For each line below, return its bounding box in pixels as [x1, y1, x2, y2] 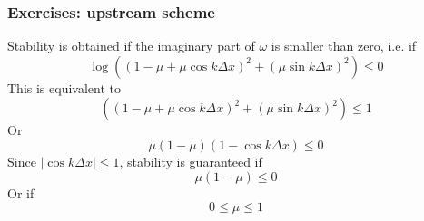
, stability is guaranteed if [119, 152, 262, 170]
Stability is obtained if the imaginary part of [7, 36, 255, 55]
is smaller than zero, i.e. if [271, 36, 417, 55]
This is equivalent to [7, 78, 121, 97]
